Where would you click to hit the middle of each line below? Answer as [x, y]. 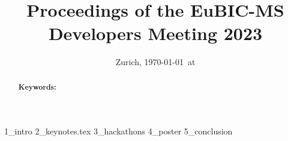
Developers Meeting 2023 [155, 33]
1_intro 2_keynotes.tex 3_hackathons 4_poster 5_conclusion [118, 131]
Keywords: [37, 87]
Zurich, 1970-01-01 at [155, 62]
